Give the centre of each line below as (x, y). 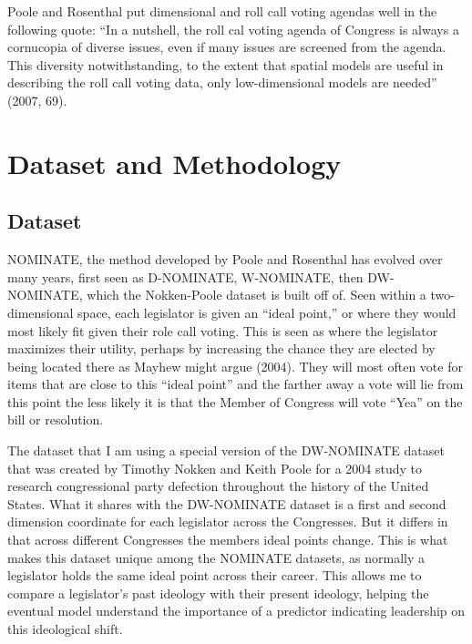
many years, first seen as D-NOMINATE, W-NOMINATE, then (185, 276)
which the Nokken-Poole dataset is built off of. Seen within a (257, 295)
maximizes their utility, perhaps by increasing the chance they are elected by (221, 348)
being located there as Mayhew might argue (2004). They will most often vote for (235, 366)
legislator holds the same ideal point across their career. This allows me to (215, 575)
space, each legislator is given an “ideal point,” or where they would (267, 312)
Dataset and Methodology (174, 163)
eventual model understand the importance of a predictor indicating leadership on (236, 611)
